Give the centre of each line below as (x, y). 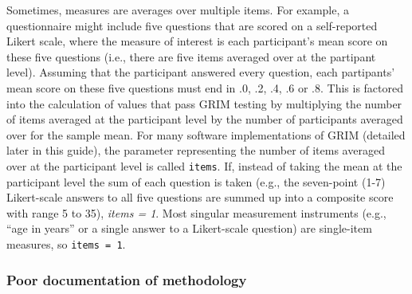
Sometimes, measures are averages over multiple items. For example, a (178, 10)
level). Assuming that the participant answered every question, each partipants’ (201, 72)
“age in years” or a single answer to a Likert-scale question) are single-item (189, 228)
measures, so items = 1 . (66, 243)
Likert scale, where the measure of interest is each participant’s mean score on (197, 41)
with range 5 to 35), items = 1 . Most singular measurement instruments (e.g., (196, 212)
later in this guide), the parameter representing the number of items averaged (196, 150)
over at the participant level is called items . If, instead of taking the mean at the (204, 165)
